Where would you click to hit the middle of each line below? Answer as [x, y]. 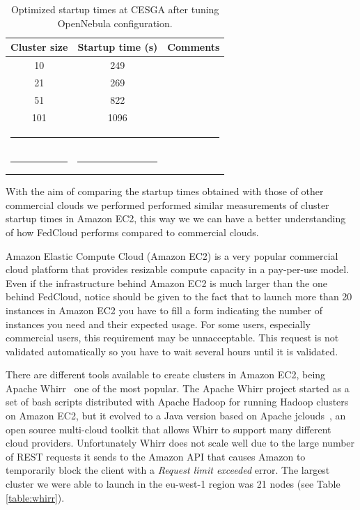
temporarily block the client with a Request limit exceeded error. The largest [168, 470]
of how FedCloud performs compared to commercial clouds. [132, 232]
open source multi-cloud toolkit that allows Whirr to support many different [169, 429]
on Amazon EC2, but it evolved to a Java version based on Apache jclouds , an [176, 416]
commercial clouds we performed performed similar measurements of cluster [167, 204]
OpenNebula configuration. [115, 23]
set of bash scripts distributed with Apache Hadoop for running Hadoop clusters [177, 402]
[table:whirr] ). [35, 497]
